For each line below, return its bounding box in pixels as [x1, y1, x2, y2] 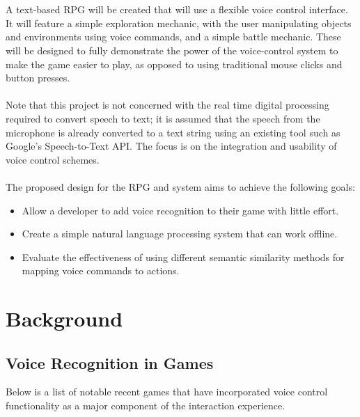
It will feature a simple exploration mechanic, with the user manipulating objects [6, 15, 352, 30]
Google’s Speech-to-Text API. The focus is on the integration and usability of [6, 139, 337, 153]
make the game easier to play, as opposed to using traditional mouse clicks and [6, 56, 343, 71]
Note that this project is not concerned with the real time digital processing [6, 97, 329, 112]
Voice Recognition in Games [6, 352, 214, 373]
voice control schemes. [6, 152, 100, 166]
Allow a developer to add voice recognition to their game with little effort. [22, 203, 339, 217]
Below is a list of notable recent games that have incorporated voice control [6, 384, 328, 399]
